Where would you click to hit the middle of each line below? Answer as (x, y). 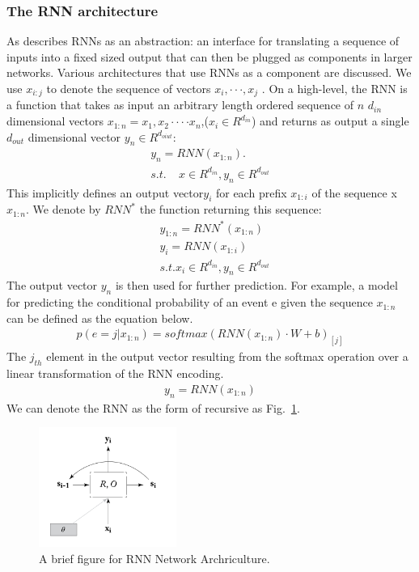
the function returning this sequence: (231, 209)
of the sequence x (354, 192)
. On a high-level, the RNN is (334, 88)
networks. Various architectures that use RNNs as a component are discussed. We (209, 72)
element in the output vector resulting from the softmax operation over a (227, 356)
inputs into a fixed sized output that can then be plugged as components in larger (209, 56)
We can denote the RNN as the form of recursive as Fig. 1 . (153, 407)
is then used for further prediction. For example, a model (256, 285)
